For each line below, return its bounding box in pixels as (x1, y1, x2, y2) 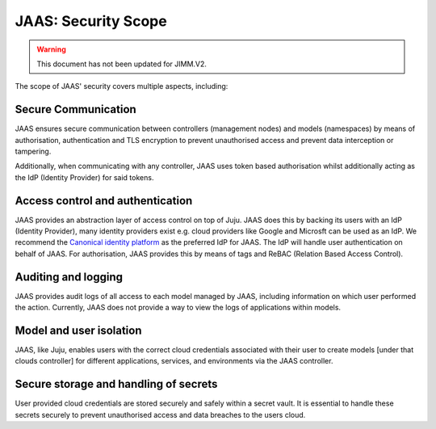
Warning (36, 44, 66, 54)
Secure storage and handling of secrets (15, 377, 218, 391)
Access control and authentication (15, 194, 193, 208)
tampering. (15, 146, 52, 157)
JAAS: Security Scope (15, 12, 167, 30)
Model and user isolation (15, 323, 142, 337)
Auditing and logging (15, 270, 123, 284)
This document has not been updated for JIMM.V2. (36, 59, 208, 69)
